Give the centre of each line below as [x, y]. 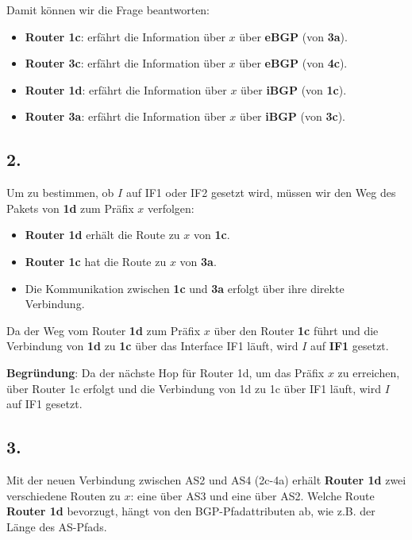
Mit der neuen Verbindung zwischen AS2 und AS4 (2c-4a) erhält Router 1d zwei [206, 479]
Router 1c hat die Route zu [96, 261]
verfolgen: [171, 208]
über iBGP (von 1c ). [294, 89]
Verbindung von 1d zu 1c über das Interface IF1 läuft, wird [152, 346]
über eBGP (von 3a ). [293, 36]
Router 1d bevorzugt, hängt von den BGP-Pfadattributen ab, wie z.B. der [191, 511]
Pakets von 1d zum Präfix [70, 208]
